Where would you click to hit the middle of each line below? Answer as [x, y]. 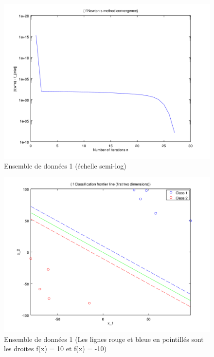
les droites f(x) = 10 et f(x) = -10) [55, 348]
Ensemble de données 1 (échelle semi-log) [65, 165]
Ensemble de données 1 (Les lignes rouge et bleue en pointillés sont [104, 339]
